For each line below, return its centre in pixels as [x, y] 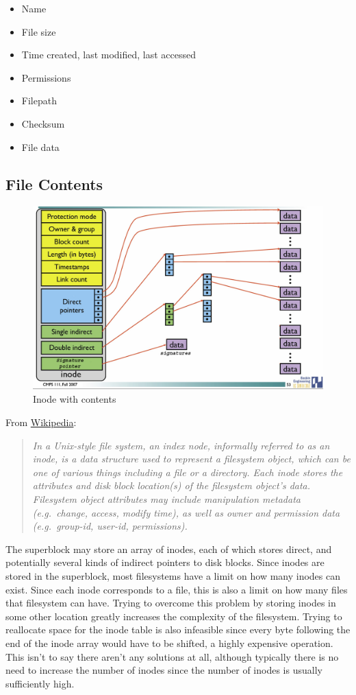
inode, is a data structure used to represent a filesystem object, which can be [191, 459]
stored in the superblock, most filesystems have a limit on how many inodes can [173, 575]
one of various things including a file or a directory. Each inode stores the [188, 472]
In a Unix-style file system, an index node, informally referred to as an [181, 445]
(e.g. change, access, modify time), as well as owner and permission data [186, 512]
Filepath [39, 101]
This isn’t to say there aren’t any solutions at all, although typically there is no [172, 656]
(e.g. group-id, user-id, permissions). [110, 526]
